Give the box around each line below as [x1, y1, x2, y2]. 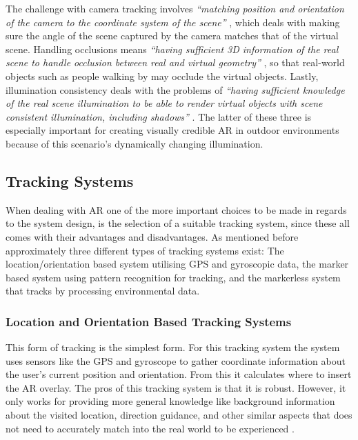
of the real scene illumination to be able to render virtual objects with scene [6, 96, 323, 110]
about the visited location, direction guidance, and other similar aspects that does [6, 408, 352, 422]
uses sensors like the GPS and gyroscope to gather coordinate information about [6, 353, 346, 368]
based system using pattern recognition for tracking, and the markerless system [6, 270, 341, 284]
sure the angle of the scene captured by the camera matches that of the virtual [6, 28, 339, 43]
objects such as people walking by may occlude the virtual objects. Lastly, [6, 68, 319, 83]
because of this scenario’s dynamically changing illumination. [6, 136, 263, 150]
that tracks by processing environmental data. [6, 283, 200, 298]
